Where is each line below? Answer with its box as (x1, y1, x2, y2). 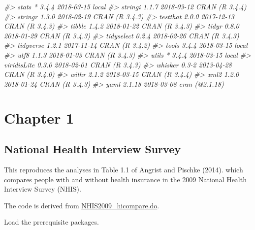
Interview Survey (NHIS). (4, 184, 81, 194)
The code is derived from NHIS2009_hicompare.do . (4, 200, 159, 210)
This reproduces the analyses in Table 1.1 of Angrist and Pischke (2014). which (4, 164, 243, 174)
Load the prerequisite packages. (4, 217, 99, 227)
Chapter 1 (4, 107, 74, 128)
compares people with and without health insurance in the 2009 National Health (4, 174, 247, 184)
